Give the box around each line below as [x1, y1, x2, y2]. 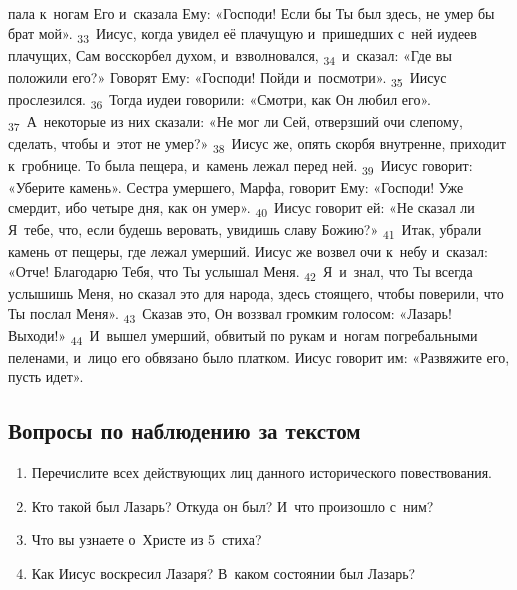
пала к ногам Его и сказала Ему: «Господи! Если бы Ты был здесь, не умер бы [8, 3, 495, 23]
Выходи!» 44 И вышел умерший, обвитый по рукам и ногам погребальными [8, 324, 478, 348]
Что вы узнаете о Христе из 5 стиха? [31, 529, 262, 550]
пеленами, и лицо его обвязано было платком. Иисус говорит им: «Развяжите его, [8, 346, 510, 367]
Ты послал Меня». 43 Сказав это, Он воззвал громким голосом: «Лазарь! [8, 302, 452, 326]
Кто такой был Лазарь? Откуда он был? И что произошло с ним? [31, 495, 434, 516]
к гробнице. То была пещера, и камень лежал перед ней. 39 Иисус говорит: [8, 155, 473, 179]
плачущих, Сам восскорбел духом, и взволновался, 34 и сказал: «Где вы [8, 44, 452, 68]
